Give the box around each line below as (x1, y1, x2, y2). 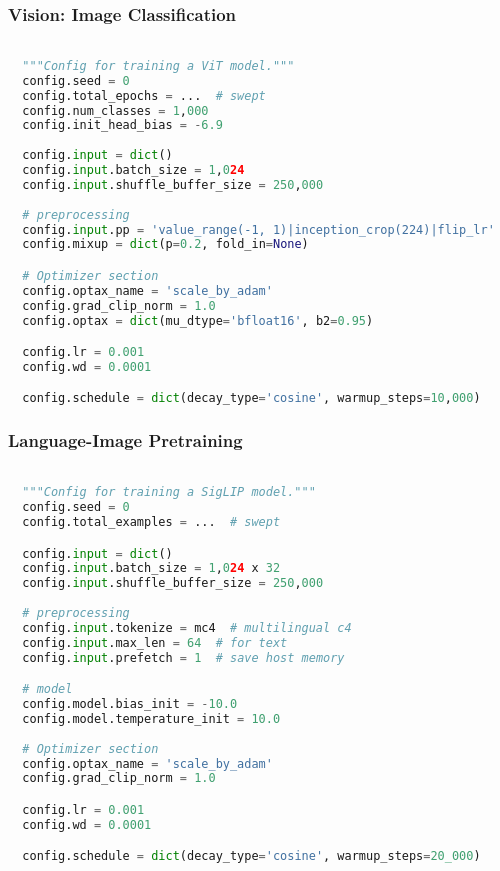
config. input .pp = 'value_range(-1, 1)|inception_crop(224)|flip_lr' (22, 222, 495, 237)
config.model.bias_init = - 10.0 (22, 697, 238, 712)
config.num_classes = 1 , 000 (22, 103, 209, 118)
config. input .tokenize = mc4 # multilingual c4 (22, 620, 352, 635)
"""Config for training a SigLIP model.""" (22, 485, 316, 500)
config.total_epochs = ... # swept (22, 88, 266, 103)
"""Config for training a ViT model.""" (22, 58, 295, 73)
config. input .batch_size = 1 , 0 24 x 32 (22, 561, 281, 576)
